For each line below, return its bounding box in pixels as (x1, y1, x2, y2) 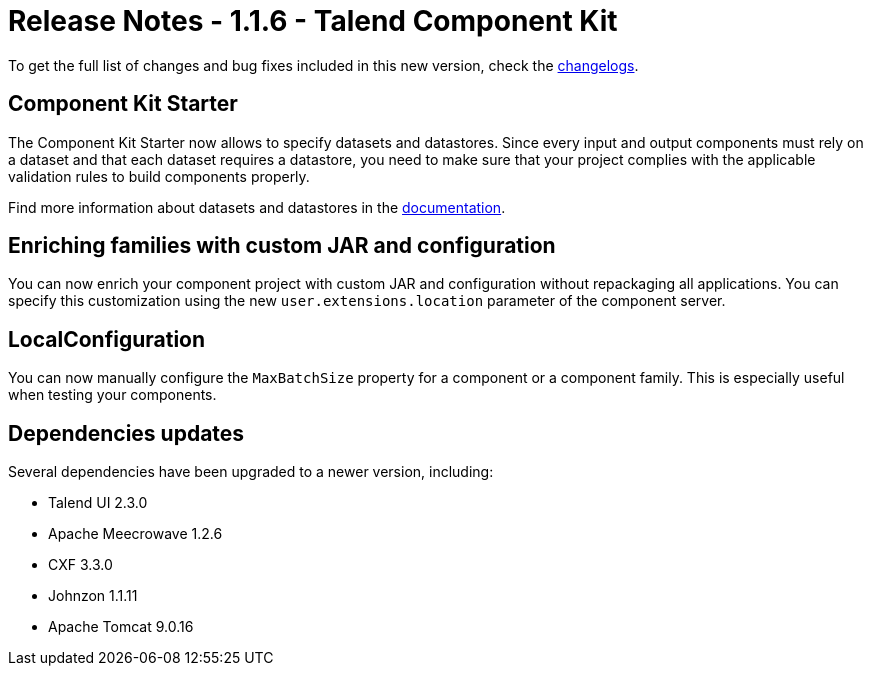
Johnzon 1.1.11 (48, 587, 138, 605)
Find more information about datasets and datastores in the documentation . (8, 198, 506, 216)
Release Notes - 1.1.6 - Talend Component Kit (8, 4, 618, 38)
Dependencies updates (8, 420, 245, 446)
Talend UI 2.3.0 (48, 494, 148, 512)
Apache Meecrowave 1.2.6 (48, 525, 223, 543)
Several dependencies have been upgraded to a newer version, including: (8, 463, 494, 481)
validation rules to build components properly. (8, 167, 310, 185)
